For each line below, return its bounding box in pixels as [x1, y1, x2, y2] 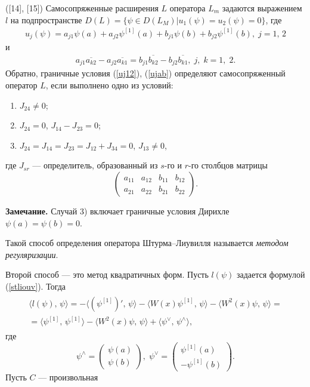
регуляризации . [5, 248, 58, 260]
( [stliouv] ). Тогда [5, 279, 66, 292]
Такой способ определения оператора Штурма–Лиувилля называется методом [5, 236, 289, 249]
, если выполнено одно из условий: [45, 79, 173, 91]
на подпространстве [10, 13, 82, 26]
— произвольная [38, 370, 98, 383]
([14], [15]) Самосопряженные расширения [5, 2, 159, 14]
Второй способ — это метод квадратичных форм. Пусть [5, 268, 209, 281]
